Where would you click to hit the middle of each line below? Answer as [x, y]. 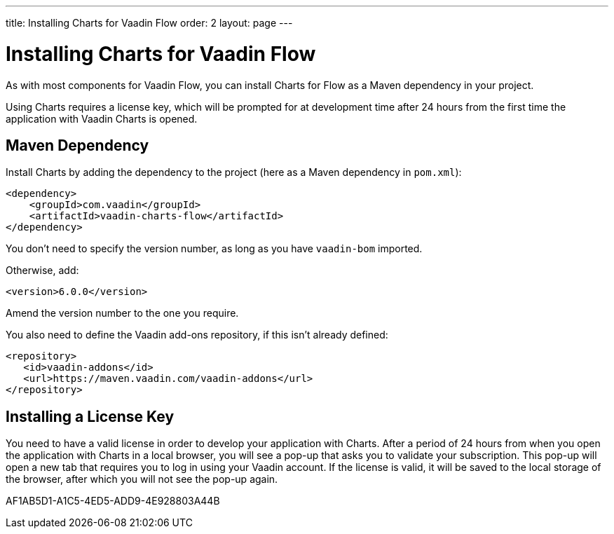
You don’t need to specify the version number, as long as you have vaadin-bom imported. [214, 249]
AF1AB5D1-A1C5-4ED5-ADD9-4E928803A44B [113, 501]
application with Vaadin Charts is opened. [102, 118]
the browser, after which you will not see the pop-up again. [142, 479]
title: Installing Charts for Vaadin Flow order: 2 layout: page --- [149, 23]
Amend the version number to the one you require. [122, 313]
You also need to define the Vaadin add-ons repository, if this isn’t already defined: [197, 335]
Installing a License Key [90, 416]
